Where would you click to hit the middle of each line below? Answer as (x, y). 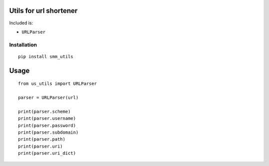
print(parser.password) (47, 125)
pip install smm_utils (46, 56)
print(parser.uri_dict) (47, 153)
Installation (23, 45)
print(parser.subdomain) (48, 132)
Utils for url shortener (43, 11)
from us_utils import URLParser (58, 84)
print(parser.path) (42, 139)
